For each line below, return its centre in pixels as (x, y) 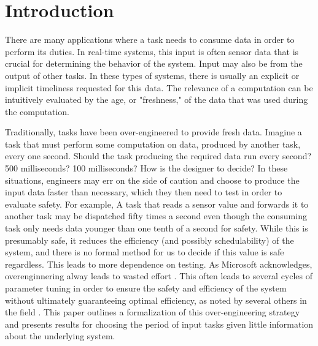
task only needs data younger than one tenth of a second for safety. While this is (157, 228)
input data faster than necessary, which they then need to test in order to (144, 192)
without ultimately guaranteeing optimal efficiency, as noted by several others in (156, 300)
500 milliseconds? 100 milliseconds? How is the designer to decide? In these (146, 168)
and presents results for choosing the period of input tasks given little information (159, 324)
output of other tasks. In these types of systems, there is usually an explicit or (152, 75)
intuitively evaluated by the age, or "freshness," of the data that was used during (157, 100)
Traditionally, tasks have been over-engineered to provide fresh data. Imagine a (153, 132)
